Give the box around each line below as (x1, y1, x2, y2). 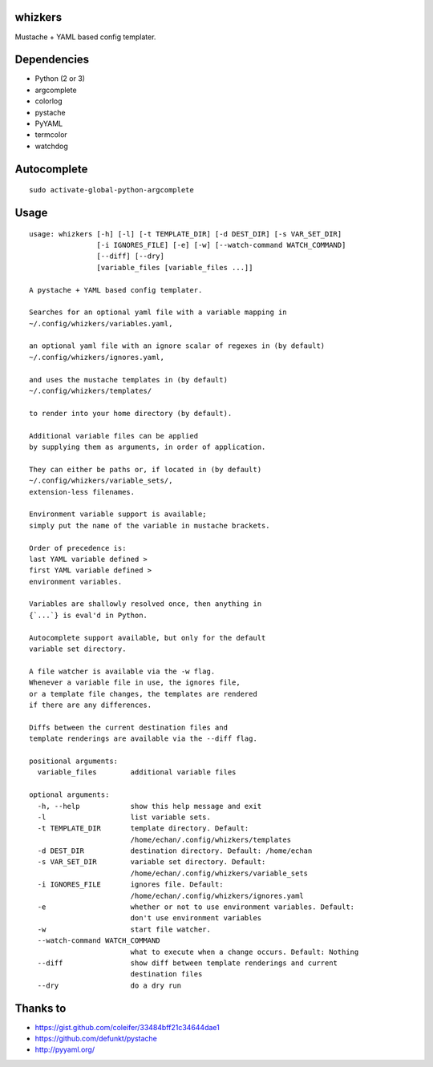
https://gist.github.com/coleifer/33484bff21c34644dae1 (34, 1022, 220, 1032)
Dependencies (14, 53, 90, 67)
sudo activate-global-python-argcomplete (29, 185, 194, 195)
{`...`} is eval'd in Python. (29, 610, 148, 620)
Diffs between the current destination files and (29, 722, 229, 732)
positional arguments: (29, 756, 119, 766)
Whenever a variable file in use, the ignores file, (29, 678, 241, 687)
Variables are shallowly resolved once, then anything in (29, 600, 262, 608)
